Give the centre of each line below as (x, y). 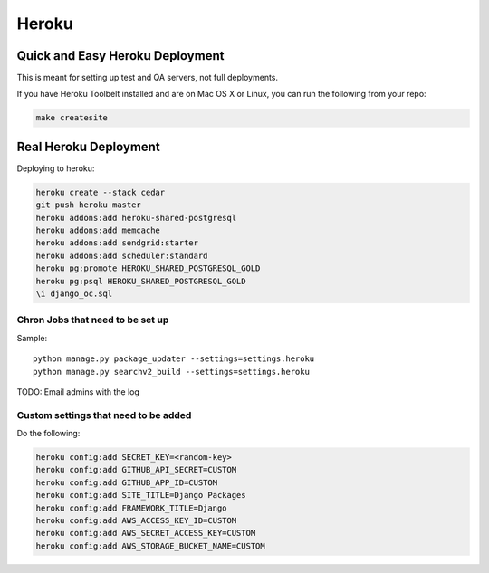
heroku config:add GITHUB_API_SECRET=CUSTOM (136, 470)
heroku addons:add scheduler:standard (122, 255)
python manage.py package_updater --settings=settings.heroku (174, 359)
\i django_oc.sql (74, 294)
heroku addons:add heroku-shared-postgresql (136, 218)
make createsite (72, 118)
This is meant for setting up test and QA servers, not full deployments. (148, 78)
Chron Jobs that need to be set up (93, 320)
